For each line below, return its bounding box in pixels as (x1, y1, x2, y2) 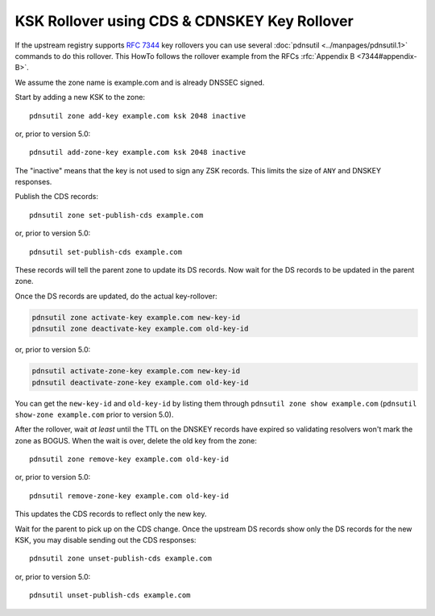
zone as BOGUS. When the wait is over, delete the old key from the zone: (14, 435, 258, 445)
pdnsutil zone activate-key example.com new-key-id (31, 313, 241, 322)
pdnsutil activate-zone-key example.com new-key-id (31, 367, 241, 376)
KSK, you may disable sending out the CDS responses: (14, 535, 197, 545)
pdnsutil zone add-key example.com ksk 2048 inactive (29, 111, 246, 120)
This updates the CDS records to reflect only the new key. (14, 509, 207, 519)
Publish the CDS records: (14, 192, 99, 202)
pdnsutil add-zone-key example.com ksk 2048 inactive (29, 148, 246, 157)
